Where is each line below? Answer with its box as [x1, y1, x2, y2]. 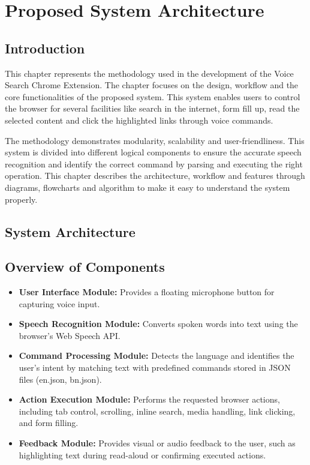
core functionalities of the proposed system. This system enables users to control [5, 90, 300, 103]
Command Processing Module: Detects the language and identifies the [19, 349, 294, 362]
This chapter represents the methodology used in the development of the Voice [5, 67, 294, 79]
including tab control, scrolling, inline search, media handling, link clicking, [19, 404, 296, 417]
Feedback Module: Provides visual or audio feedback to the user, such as [19, 437, 296, 449]
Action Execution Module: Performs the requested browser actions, [19, 393, 280, 406]
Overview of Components [5, 257, 165, 276]
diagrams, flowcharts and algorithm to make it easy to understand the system [5, 181, 290, 193]
